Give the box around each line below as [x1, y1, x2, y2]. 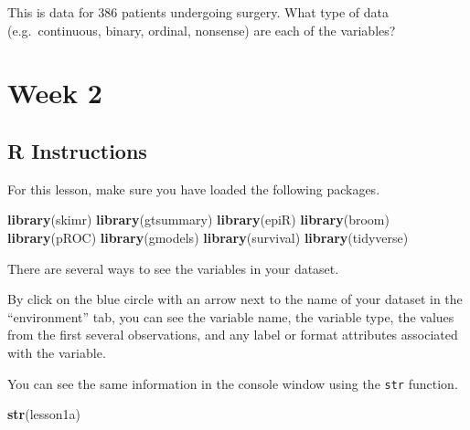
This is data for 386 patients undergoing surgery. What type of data [7, 3, 390, 21]
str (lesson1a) [7, 404, 81, 424]
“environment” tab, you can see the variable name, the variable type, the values [7, 307, 454, 326]
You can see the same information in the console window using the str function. [7, 373, 458, 393]
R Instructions [7, 136, 147, 164]
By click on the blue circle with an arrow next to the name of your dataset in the [7, 289, 463, 309]
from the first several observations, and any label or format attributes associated [7, 325, 458, 344]
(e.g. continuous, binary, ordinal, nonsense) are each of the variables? [7, 20, 396, 39]
